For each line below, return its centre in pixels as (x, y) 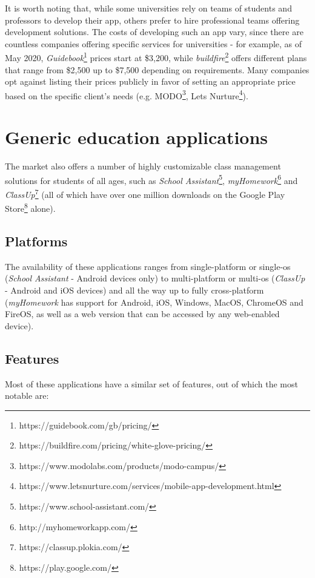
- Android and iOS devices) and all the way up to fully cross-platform (134, 290)
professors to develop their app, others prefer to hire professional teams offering (152, 20)
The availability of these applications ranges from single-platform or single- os (148, 266)
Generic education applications (137, 137)
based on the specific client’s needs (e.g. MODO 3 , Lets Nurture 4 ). (127, 94)
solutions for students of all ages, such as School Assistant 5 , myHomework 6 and (151, 179)
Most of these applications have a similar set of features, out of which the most (151, 383)
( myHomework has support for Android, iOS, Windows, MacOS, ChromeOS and (154, 302)
